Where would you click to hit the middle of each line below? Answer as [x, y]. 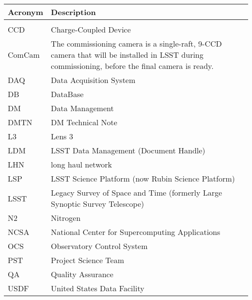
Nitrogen [66, 218]
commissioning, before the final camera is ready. [132, 66]
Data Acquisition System [93, 80]
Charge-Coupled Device [91, 29]
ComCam [24, 55]
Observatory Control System [99, 246]
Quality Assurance [82, 274]
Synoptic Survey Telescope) [98, 204]
